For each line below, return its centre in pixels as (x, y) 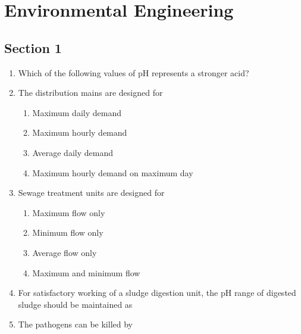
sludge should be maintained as (75, 304)
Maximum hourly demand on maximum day (113, 172)
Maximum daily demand (77, 112)
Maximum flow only (69, 212)
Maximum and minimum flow (86, 272)
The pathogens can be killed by (75, 324)
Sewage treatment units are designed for (91, 193)
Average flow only (65, 252)
